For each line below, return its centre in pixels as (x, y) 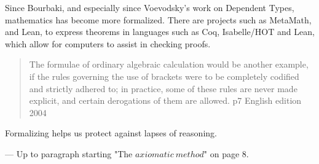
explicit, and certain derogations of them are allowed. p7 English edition (165, 100)
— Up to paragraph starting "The (69, 153)
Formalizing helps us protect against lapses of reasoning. (111, 133)
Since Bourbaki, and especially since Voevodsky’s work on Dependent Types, (150, 7)
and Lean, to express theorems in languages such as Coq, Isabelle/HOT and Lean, (160, 32)
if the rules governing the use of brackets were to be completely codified (164, 76)
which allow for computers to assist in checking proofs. (108, 43)
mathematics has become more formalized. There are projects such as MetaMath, (158, 19)
